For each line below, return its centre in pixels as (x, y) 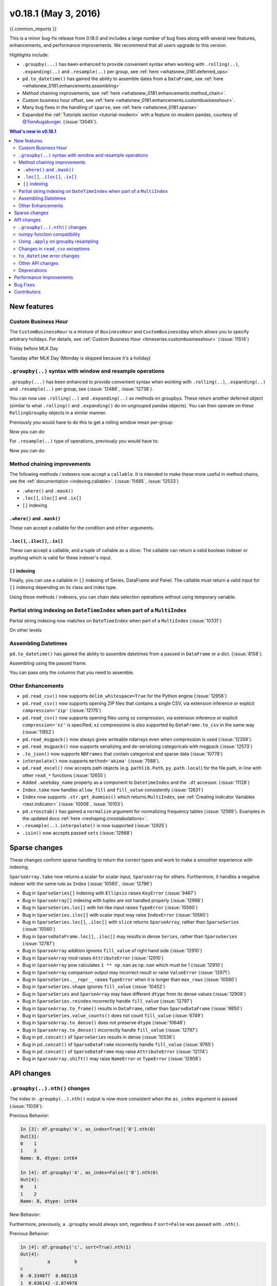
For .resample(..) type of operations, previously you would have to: (84, 441)
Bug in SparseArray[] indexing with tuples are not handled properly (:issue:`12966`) (113, 900)
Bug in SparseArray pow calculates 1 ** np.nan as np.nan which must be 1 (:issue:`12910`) (123, 965)
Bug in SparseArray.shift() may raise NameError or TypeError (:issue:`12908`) (112, 1059)
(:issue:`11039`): (26, 1106)
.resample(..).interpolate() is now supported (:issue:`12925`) (95, 826)
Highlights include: (29, 55)
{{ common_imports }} (33, 29)
